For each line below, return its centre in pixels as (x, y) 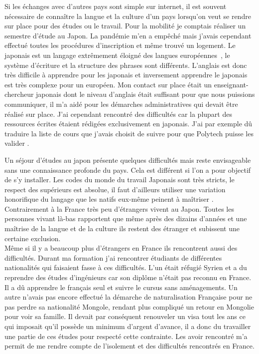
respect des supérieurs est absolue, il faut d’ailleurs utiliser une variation (115, 189)
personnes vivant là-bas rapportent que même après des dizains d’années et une (126, 218)
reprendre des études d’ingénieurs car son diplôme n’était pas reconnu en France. (128, 277)
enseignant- (231, 84)
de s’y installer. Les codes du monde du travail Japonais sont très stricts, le (120, 179)
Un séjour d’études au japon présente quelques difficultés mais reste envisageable (128, 160)
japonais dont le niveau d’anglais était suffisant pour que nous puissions (145, 94)
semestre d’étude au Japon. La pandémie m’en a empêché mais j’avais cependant (128, 35)
